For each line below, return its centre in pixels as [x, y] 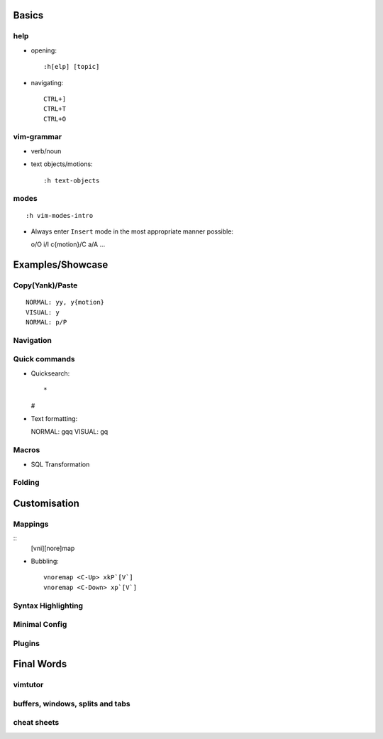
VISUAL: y [43, 312]
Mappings [31, 524]
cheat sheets [36, 723]
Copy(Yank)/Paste [45, 285]
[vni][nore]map [53, 548]
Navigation [33, 340]
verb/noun [46, 151]
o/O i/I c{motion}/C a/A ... [68, 244]
